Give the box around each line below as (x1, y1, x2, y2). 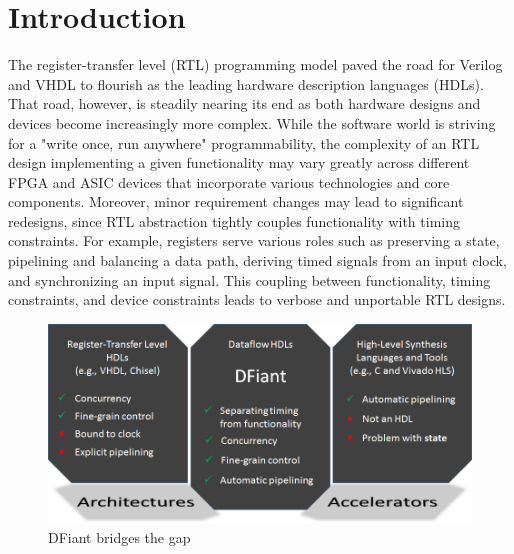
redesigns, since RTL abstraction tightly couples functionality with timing (8, 210, 460, 231)
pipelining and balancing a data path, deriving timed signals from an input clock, (8, 250, 507, 271)
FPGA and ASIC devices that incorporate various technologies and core (8, 171, 450, 192)
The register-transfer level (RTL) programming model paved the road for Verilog (8, 54, 503, 75)
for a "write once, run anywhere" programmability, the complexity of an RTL (8, 132, 480, 153)
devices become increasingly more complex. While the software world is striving (8, 112, 496, 133)
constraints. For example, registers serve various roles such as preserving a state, (8, 230, 500, 251)
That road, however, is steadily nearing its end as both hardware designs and (8, 93, 481, 114)
